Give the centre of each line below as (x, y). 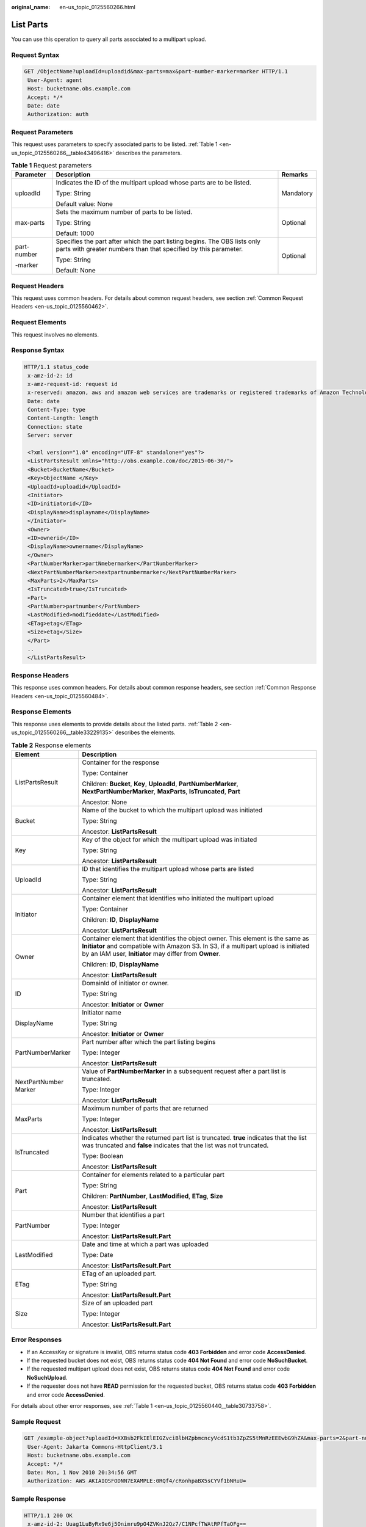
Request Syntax (35, 55)
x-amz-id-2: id (50, 375)
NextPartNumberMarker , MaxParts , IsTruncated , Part (161, 791)
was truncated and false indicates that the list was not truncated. (175, 1145)
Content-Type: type (56, 410)
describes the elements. (145, 732)
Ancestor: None (105, 802)
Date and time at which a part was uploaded (145, 1244)
